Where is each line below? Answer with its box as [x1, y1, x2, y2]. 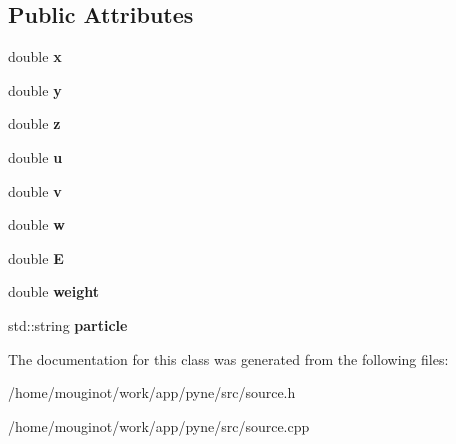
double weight [8, 281, 99, 302]
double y [8, 79, 62, 100]
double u [8, 146, 63, 167]
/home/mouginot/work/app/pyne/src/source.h [8, 382, 296, 403]
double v [8, 180, 62, 201]
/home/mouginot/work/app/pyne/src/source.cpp [8, 415, 310, 436]
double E [8, 247, 64, 268]
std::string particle [8, 314, 128, 335]
